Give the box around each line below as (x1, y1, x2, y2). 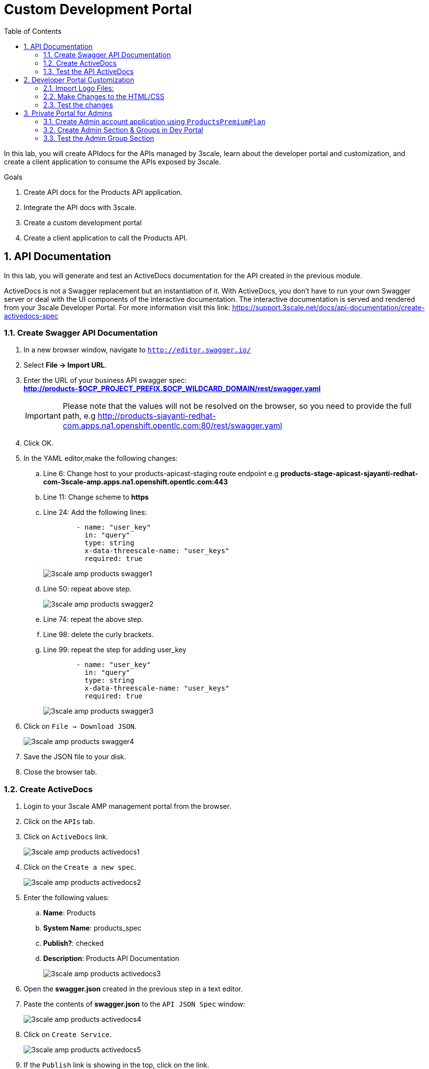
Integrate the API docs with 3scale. (24, 203, 136, 212)
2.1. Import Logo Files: (43, 83, 114, 92)
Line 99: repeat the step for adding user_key (43, 645, 187, 654)
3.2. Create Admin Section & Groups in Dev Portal (43, 125, 203, 134)
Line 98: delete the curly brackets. (43, 630, 154, 639)
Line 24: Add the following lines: (43, 508, 147, 517)
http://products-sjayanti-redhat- (97, 411, 216, 421)
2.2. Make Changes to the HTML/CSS (43, 92, 164, 101)
